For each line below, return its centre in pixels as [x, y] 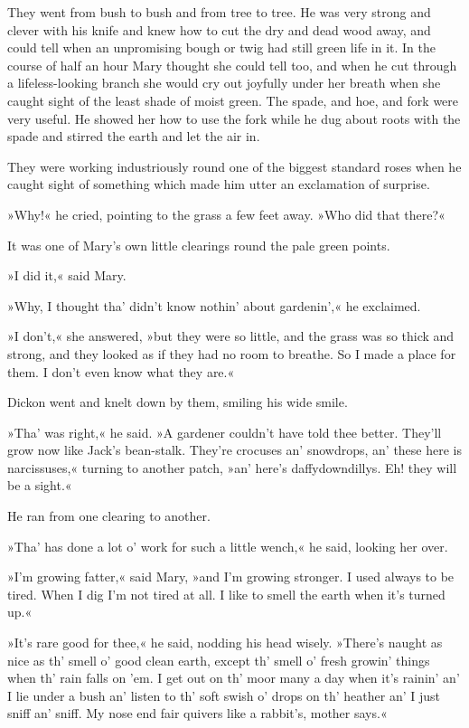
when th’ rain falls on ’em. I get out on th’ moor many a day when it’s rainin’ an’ [234, 678]
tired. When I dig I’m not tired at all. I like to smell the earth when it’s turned [226, 594]
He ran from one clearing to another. [109, 516]
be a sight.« [40, 485]
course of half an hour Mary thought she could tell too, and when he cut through [232, 65]
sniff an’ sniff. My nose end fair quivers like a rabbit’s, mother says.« [197, 713]
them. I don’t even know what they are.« [121, 371]
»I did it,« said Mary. [67, 275]
